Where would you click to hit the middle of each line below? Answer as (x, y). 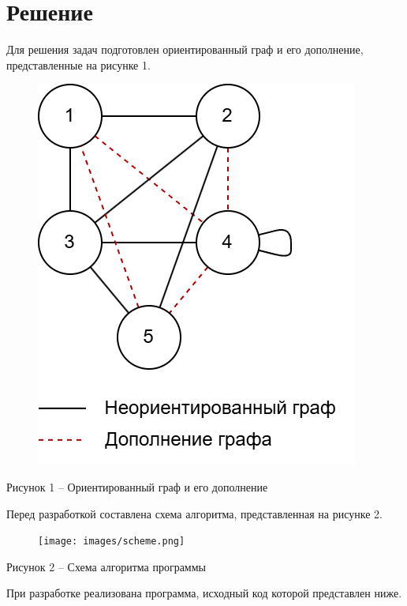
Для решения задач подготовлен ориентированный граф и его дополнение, (185, 49)
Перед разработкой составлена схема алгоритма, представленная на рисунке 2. (194, 513)
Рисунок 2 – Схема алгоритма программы (106, 566)
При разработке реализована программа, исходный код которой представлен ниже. (204, 593)
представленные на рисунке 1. (78, 64)
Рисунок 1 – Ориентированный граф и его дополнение (137, 486)
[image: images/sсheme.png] (112, 542)
